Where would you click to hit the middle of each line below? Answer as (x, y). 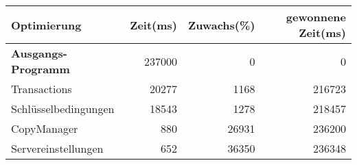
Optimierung (46, 25)
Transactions (42, 89)
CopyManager (45, 128)
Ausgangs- (39, 53)
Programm (41, 69)
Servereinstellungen (57, 148)
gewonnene (316, 17)
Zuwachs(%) (222, 25)
